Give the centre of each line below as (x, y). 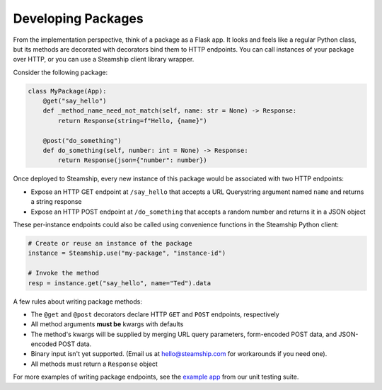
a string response (56, 202)
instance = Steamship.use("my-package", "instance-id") (127, 253)
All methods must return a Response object (94, 364)
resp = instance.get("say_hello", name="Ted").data (120, 283)
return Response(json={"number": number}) (133, 160)
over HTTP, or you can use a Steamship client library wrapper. (104, 59)
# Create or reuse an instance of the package (110, 243)
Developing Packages (79, 18)
